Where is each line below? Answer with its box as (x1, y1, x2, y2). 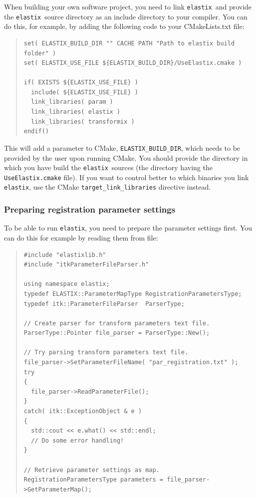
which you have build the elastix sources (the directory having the (4, 162, 213, 173)
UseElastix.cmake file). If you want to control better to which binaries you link (4, 172, 249, 182)
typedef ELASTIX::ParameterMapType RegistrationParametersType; (23, 290, 242, 297)
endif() (23, 128, 49, 135)
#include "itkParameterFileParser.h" (23, 261, 149, 268)
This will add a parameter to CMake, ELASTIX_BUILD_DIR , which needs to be (4, 142, 241, 153)
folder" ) (23, 49, 56, 57)
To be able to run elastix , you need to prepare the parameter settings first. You (4, 223, 253, 233)
